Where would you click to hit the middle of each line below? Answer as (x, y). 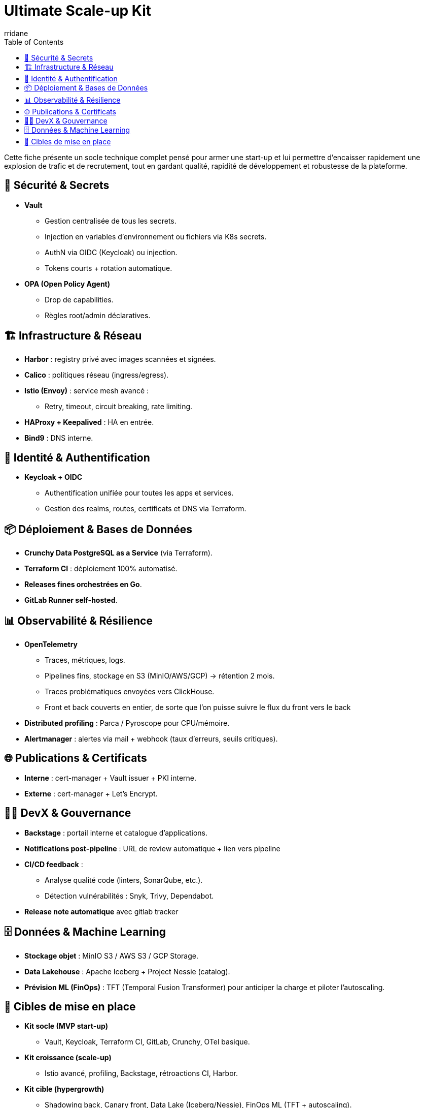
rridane (16, 33)
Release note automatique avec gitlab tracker (101, 911)
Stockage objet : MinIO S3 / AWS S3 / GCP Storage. (111, 956)
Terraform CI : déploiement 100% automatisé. (101, 569)
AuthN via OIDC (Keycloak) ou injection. (111, 252)
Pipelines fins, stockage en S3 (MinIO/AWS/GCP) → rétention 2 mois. (160, 675)
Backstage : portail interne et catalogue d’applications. (116, 833)
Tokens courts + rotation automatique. (109, 268)
